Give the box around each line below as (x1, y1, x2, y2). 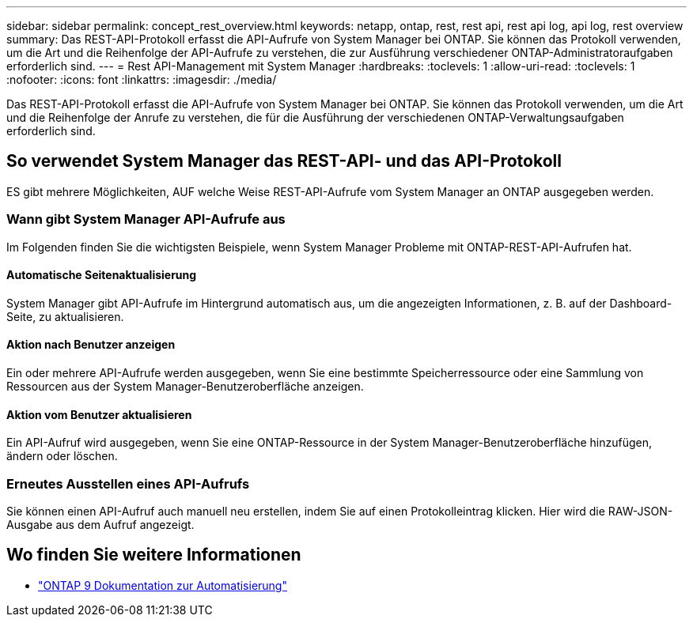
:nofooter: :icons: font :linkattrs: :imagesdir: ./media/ (6, 73, 277, 86)
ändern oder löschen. (6, 449, 118, 463)
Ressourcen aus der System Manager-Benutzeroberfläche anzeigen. (6, 379, 364, 394)
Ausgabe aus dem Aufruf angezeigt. (6, 518, 195, 531)
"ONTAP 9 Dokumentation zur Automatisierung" (38, 578, 287, 592)
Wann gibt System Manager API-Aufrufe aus (6, 211, 286, 228)
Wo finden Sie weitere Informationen (6, 545, 301, 565)
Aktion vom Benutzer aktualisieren (6, 407, 192, 421)
